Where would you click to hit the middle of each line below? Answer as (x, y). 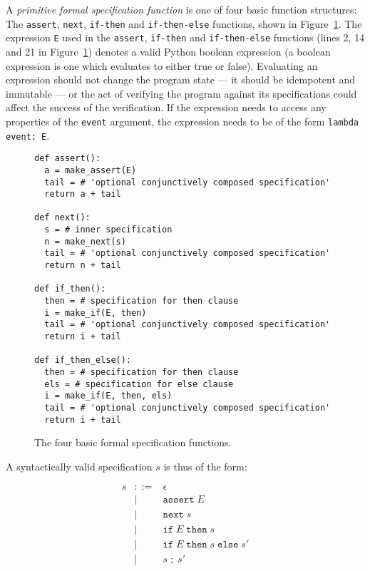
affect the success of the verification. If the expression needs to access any (166, 107)
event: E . (28, 135)
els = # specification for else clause (139, 384)
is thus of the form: (205, 466)
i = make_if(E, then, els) (108, 396)
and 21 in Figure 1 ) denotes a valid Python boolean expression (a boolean (168, 51)
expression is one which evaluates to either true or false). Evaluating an (162, 65)
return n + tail (83, 266)
